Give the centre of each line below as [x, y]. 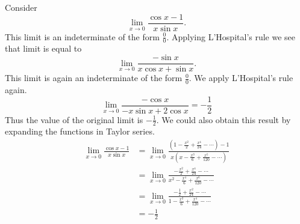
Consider [21, 7]
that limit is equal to [43, 48]
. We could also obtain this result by [223, 119]
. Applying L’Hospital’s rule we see [231, 36]
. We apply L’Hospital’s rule [241, 78]
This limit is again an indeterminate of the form [94, 78]
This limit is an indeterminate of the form [82, 36]
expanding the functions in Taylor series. [80, 131]
